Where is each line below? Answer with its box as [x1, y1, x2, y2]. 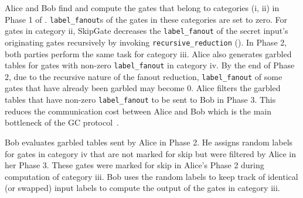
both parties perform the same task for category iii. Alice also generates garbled [5, 47, 292, 60]
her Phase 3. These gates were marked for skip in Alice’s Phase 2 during [5, 159, 264, 171]
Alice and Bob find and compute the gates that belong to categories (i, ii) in [5, 2, 280, 13]
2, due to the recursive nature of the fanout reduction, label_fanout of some [5, 70, 282, 82]
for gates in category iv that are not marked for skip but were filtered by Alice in [5, 147, 297, 159]
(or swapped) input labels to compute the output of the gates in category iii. [5, 182, 280, 194]
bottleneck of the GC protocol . [5, 116, 119, 128]
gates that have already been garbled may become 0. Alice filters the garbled [5, 82, 281, 94]
